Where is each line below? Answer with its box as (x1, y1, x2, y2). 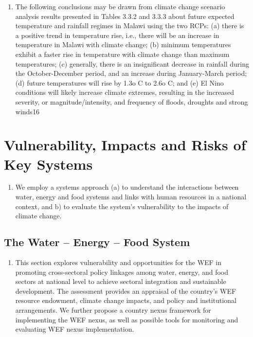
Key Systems (4, 154, 93, 174)
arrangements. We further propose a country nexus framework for (15, 304, 211, 315)
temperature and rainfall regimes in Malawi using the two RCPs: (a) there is (15, 20, 244, 31)
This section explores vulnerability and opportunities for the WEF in (15, 257, 222, 267)
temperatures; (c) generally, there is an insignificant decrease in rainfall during (15, 58, 249, 69)
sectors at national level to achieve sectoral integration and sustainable (15, 276, 226, 286)
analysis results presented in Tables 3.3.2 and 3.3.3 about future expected (15, 11, 235, 21)
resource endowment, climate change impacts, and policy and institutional (15, 295, 236, 305)
